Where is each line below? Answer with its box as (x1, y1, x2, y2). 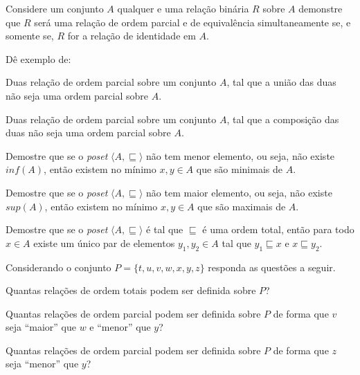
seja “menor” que (6, 356, 79, 371)
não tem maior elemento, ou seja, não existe (146, 185, 332, 199)
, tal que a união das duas (226, 75, 336, 89)
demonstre (298, 1, 343, 15)
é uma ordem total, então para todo (202, 222, 354, 237)
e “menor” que (89, 320, 151, 334)
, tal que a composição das (226, 111, 339, 126)
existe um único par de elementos (33, 235, 175, 250)
